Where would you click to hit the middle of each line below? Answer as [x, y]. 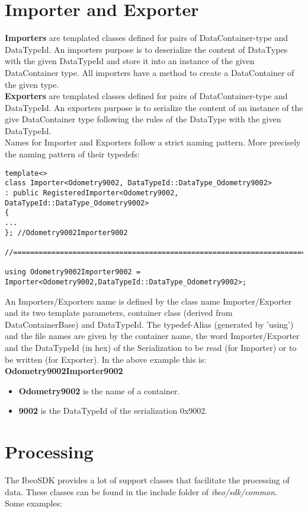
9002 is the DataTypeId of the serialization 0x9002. [113, 411]
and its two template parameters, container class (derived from [119, 313]
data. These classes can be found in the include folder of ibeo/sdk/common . [141, 491]
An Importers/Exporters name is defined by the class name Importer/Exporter [148, 301]
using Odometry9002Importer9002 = [73, 272]
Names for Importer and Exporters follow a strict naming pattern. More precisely [153, 142]
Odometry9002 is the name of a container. [99, 390]
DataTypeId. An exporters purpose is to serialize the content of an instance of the [154, 107]
